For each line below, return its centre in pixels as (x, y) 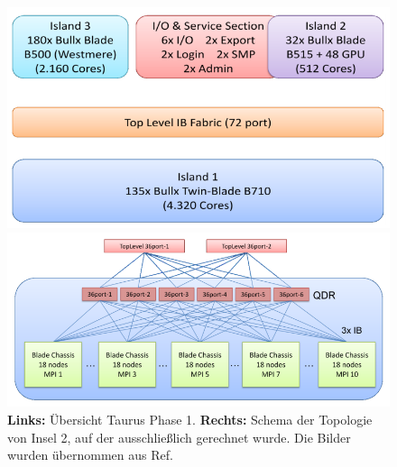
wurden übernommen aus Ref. (90, 455)
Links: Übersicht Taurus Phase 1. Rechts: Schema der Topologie (190, 419)
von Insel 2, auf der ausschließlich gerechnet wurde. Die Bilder (179, 437)
